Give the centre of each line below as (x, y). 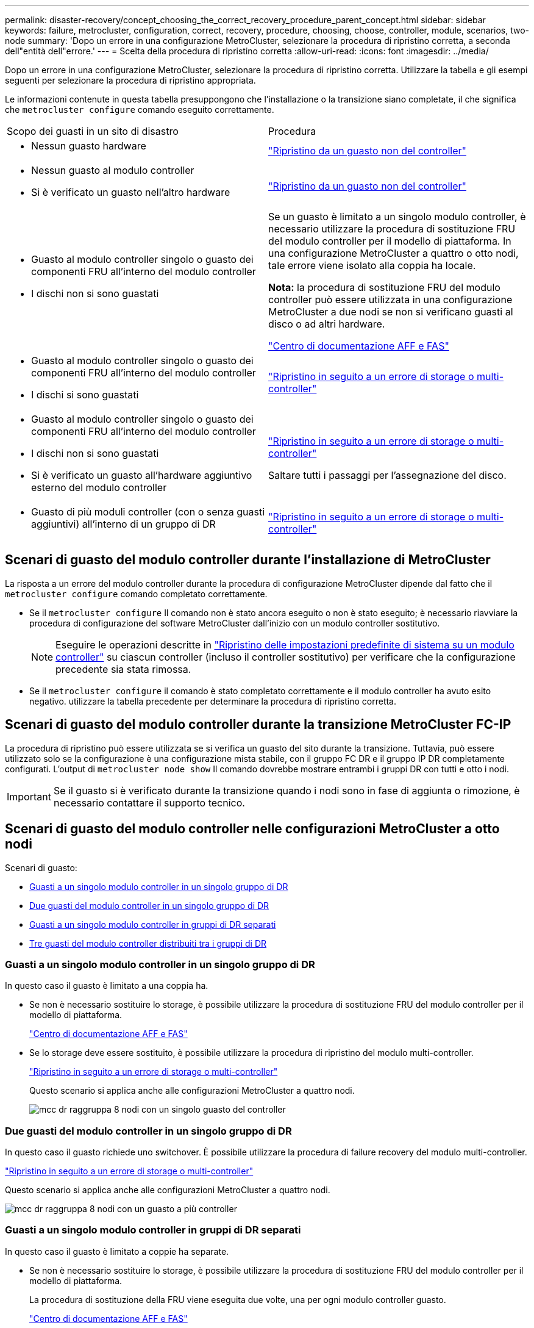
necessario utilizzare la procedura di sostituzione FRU (392, 229)
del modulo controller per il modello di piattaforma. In (390, 241)
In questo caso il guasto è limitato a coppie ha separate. (117, 1251)
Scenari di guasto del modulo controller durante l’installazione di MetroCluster (248, 560)
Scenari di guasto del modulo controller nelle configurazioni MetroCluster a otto (252, 829)
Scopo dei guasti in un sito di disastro (93, 131)
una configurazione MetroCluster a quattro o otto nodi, (393, 253)
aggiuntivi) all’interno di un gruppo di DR (123, 524)
